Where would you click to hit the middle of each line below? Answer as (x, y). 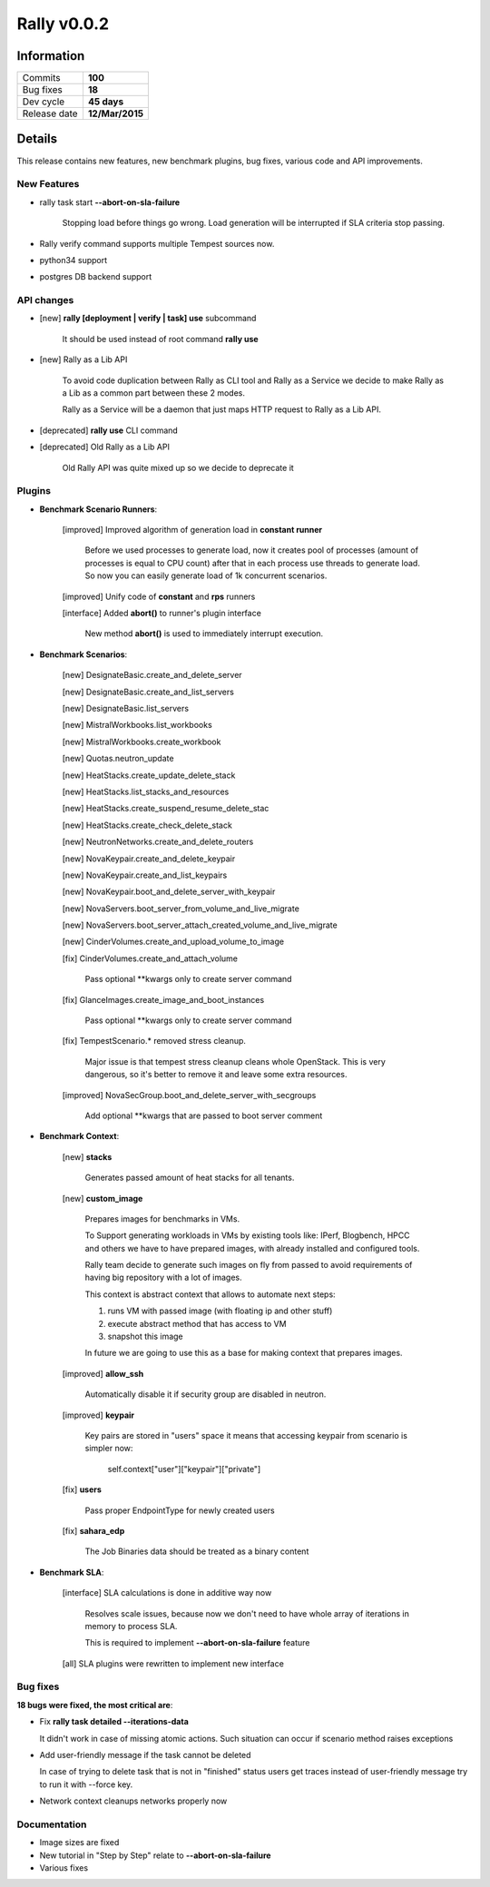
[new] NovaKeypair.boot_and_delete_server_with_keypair (169, 892)
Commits (41, 78)
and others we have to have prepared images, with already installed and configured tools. (252, 1248)
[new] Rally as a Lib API (83, 359)
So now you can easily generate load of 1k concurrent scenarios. (206, 575)
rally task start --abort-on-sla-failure (110, 202)
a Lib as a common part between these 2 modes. (153, 393)
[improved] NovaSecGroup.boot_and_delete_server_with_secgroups (189, 1095)
